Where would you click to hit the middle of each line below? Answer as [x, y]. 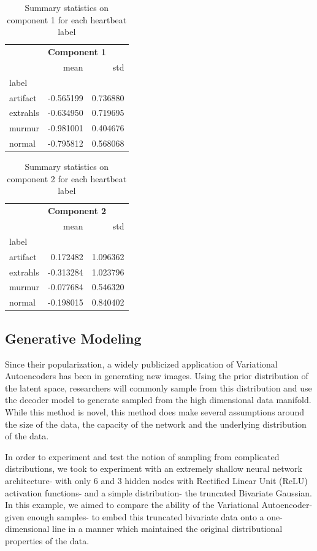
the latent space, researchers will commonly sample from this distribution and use [158, 387]
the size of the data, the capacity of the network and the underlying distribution [156, 424]
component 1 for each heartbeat [67, 19]
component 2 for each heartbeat [67, 178]
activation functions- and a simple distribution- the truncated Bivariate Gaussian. [158, 492]
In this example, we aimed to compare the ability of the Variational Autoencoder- [159, 505]
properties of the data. [47, 540]
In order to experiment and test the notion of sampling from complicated [142, 456]
